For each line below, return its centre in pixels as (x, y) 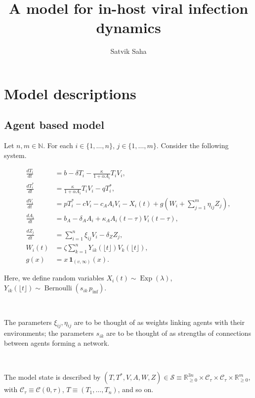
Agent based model (54, 125)
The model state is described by (52, 377)
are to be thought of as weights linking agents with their (159, 322)
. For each (58, 145)
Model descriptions (70, 93)
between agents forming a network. (57, 343)
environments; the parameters (49, 333)
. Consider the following (192, 145)
